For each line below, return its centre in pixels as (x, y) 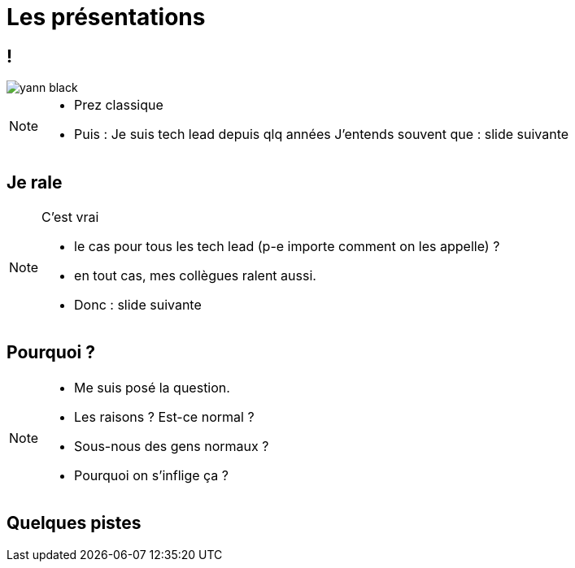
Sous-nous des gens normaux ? (172, 446)
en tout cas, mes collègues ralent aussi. (195, 276)
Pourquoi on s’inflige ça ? (151, 475)
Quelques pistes (74, 523)
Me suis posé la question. (152, 387)
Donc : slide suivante (138, 305)
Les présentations (106, 17)
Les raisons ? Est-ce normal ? (164, 416)
